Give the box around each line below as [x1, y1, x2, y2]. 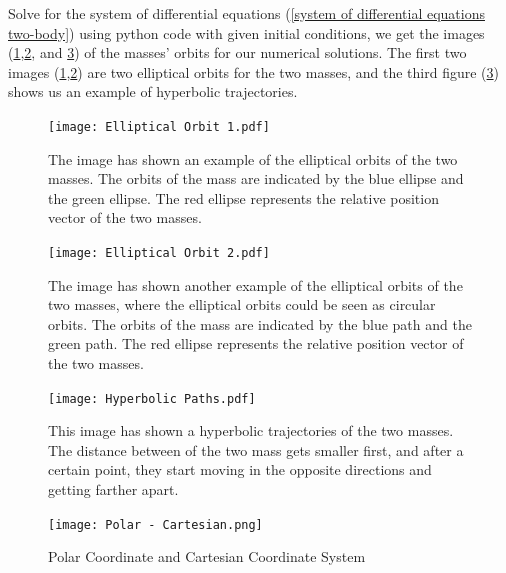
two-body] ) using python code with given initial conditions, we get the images [8, 22, 485, 43]
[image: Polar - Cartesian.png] [48, 517, 263, 532]
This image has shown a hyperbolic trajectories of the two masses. [48, 420, 454, 441]
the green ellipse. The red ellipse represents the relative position [48, 187, 439, 208]
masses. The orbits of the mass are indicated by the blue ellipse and [48, 168, 464, 189]
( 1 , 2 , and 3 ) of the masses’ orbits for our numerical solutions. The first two [8, 42, 467, 63]
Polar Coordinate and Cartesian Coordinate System [48, 546, 366, 567]
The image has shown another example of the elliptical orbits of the [48, 274, 463, 295]
